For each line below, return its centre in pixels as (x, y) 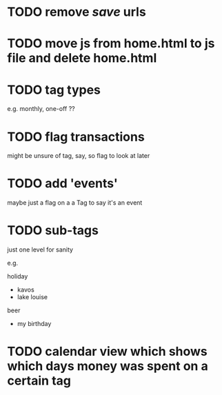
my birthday (34, 324)
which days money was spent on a (108, 366)
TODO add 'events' (63, 184)
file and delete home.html (82, 58)
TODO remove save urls (77, 12)
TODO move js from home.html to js (111, 44)
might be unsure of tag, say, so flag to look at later (79, 156)
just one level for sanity (40, 250)
